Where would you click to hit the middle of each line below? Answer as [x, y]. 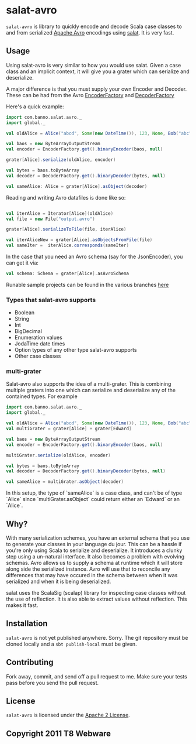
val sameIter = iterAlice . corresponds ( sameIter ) [68, 246]
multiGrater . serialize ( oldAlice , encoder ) [58, 455]
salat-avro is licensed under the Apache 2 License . [68, 715]
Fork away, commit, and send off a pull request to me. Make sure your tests [97, 676]
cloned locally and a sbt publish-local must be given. [71, 644]
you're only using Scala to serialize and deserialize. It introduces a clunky [94, 550]
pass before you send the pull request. [52, 683]
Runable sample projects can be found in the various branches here [87, 284]
